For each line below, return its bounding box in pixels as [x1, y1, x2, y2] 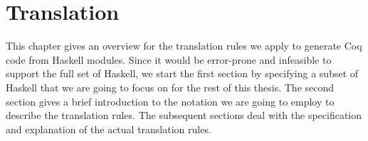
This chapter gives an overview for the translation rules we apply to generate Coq [6, 38, 362, 53]
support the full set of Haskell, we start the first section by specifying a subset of [6, 66, 359, 81]
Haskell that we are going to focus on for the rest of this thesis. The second [6, 79, 335, 94]
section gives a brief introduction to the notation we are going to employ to [6, 94, 335, 108]
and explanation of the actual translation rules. [6, 121, 211, 136]
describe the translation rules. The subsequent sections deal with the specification [6, 108, 362, 123]
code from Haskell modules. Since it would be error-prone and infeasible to [6, 52, 332, 67]
